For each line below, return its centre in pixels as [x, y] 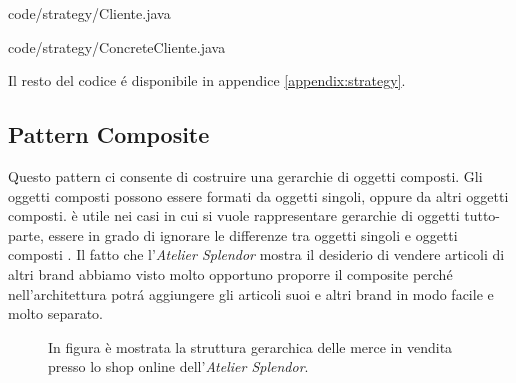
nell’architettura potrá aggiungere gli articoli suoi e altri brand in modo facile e [251, 293]
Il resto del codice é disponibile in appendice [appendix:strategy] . [207, 80]
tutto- [482, 215]
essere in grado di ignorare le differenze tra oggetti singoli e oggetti [253, 234]
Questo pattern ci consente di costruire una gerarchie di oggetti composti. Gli [245, 175]
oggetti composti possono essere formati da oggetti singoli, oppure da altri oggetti [258, 195]
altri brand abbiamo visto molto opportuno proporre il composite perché [230, 273]
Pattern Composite [109, 134]
